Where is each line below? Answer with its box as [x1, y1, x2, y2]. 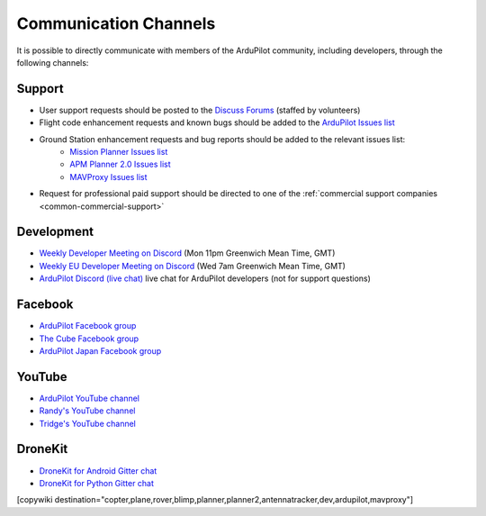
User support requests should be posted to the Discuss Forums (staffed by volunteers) [39, 104, 361, 115]
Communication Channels [16, 14, 216, 33]
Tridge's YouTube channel [39, 418, 137, 429]
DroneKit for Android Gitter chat [39, 465, 157, 476]
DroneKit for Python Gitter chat [39, 477, 155, 488]
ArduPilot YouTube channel [39, 393, 139, 403]
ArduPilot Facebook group [39, 321, 137, 331]
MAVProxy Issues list [69, 171, 148, 182]
